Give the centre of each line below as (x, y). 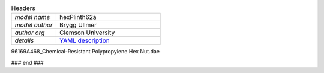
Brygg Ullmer (78, 25)
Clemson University (87, 33)
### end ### (28, 62)
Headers (23, 8)
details (24, 40)
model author (34, 25)
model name (32, 17)
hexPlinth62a (78, 17)
